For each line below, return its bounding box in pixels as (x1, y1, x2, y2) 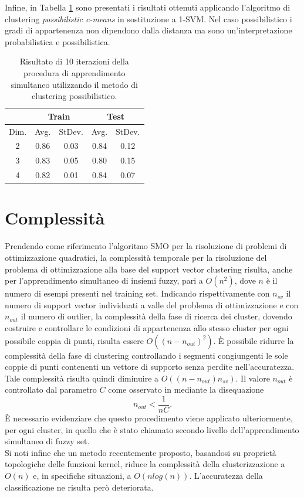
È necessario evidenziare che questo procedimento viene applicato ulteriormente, (5, 411, 293, 424)
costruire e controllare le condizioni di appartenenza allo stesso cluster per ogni (5, 321, 289, 333)
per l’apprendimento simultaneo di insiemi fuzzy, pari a (5, 274, 203, 287)
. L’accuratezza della (189, 469, 263, 481)
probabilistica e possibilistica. (5, 35, 110, 47)
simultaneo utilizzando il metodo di (11, 78, 138, 90)
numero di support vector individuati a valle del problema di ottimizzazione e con (5, 298, 299, 311)
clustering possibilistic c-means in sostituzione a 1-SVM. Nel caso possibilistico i (5, 12, 292, 25)
